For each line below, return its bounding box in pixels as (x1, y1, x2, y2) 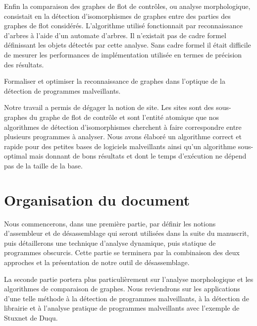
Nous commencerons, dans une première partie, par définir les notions (4, 218, 216, 228)
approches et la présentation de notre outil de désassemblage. (4, 257, 190, 267)
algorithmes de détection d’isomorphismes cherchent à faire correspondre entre (4, 121, 242, 132)
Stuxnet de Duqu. (4, 312, 58, 323)
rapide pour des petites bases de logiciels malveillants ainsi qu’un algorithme (4, 141, 236, 151)
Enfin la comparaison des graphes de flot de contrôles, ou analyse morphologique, (4, 1, 251, 11)
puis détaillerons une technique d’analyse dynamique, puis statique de (4, 237, 216, 248)
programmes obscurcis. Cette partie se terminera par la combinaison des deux (4, 247, 240, 258)
